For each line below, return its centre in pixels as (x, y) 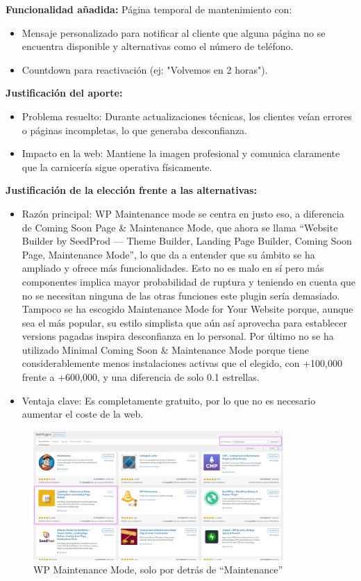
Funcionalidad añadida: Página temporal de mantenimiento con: (149, 9)
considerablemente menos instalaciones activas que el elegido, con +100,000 (182, 363)
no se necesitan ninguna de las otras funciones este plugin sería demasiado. (181, 295)
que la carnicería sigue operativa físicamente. (117, 166)
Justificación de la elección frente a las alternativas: (131, 190)
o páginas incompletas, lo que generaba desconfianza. (135, 130)
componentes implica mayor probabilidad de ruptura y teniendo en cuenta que (188, 281)
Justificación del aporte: (64, 93)
